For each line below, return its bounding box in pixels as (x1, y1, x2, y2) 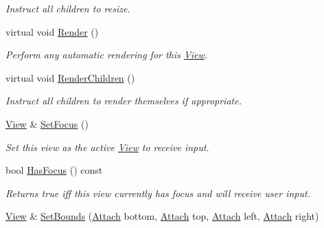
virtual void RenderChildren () (5, 70, 135, 84)
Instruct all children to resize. (5, 1, 130, 15)
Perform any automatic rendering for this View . (5, 47, 208, 62)
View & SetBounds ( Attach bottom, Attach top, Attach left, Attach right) (5, 209, 319, 223)
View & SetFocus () (5, 116, 89, 130)
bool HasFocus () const (5, 163, 103, 177)
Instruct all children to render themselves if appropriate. (5, 93, 242, 108)
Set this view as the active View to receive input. (5, 139, 209, 154)
